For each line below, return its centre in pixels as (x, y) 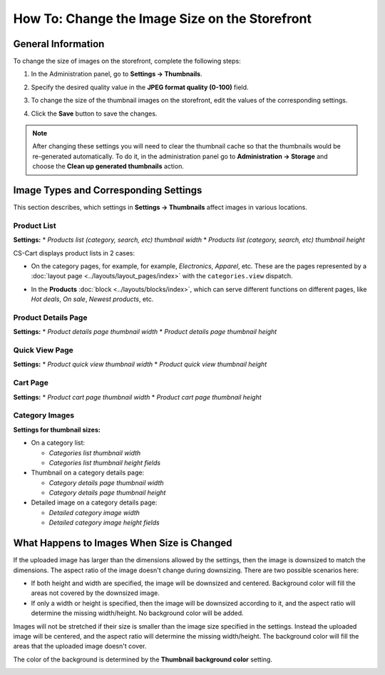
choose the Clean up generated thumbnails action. (108, 166)
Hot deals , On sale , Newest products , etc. (92, 299)
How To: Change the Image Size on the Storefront (162, 19)
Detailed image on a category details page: (94, 502)
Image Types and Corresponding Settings (108, 190)
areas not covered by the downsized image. (95, 593)
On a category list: (58, 443)
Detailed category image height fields (104, 523)
